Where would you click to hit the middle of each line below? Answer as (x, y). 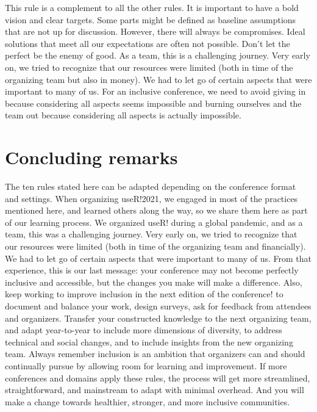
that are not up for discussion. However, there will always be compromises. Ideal (155, 31)
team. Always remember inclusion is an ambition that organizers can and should (155, 354)
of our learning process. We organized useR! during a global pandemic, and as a (154, 222)
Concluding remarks (91, 157)
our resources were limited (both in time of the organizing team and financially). (155, 246)
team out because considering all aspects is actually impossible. (123, 115)
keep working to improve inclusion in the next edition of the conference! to (144, 294)
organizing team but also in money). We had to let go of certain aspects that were (158, 79)
